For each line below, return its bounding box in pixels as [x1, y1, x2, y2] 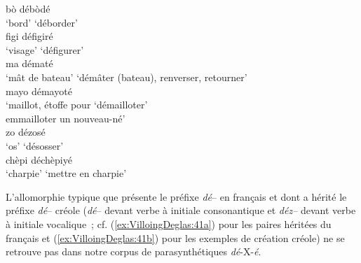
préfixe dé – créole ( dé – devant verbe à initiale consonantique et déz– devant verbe [6, 203, 356, 218]
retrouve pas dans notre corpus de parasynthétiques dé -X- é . [6, 244, 261, 259]
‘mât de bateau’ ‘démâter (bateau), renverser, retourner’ [6, 69, 247, 84]
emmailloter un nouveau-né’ [6, 111, 125, 125]
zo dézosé [6, 125, 46, 139]
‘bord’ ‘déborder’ [6, 15, 78, 29]
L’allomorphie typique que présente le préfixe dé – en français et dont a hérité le [6, 189, 347, 204]
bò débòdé [6, 1, 50, 15]
